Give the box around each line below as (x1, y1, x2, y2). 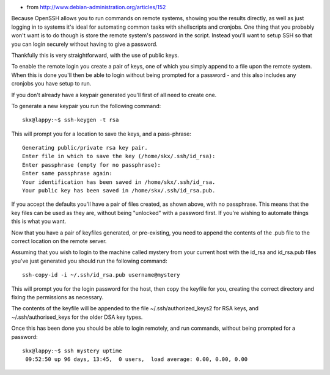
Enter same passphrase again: (22, 170, 113, 177)
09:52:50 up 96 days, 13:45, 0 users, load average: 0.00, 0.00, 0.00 (25, 356, 248, 363)
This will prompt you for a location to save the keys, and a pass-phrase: (11, 130, 192, 137)
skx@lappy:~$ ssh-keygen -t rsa (22, 117, 119, 123)
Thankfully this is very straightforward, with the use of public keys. (11, 51, 180, 59)
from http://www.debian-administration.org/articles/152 (26, 4, 166, 10)
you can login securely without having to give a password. (11, 40, 158, 48)
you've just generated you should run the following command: (11, 257, 167, 264)
